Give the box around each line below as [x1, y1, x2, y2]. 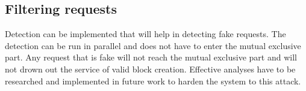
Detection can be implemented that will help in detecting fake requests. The [5, 28, 286, 40]
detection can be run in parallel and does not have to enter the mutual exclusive [5, 39, 301, 51]
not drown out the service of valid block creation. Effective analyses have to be [5, 62, 296, 75]
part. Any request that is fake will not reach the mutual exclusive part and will [5, 51, 297, 63]
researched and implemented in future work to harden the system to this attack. [5, 74, 301, 87]
